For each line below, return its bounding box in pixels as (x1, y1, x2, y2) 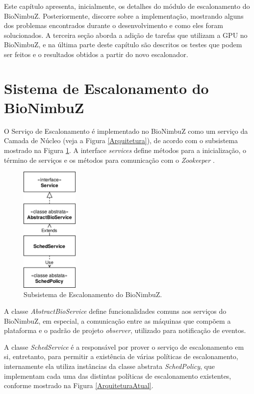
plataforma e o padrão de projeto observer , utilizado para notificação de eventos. (4, 325, 246, 335)
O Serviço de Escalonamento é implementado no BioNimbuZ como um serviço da (4, 125, 248, 136)
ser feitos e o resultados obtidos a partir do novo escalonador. (4, 49, 188, 59)
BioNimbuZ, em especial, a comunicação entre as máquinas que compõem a (4, 315, 231, 326)
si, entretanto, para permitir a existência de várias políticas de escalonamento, (4, 351, 238, 362)
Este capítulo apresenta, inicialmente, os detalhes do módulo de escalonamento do (4, 1, 250, 11)
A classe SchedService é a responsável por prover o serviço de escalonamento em (4, 341, 244, 352)
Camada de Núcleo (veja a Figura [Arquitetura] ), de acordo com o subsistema (4, 135, 238, 146)
